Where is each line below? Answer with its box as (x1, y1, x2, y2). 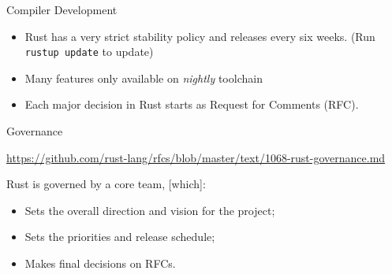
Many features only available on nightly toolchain (24, 69, 263, 86)
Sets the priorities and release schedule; (24, 228, 215, 245)
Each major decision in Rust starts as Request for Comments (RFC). (24, 96, 359, 113)
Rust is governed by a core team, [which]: (6, 176, 206, 192)
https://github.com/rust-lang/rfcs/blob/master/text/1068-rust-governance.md (6, 149, 386, 165)
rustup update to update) (24, 43, 154, 60)
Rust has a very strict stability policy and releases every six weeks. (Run (24, 28, 375, 44)
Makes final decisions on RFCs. (24, 255, 176, 271)
